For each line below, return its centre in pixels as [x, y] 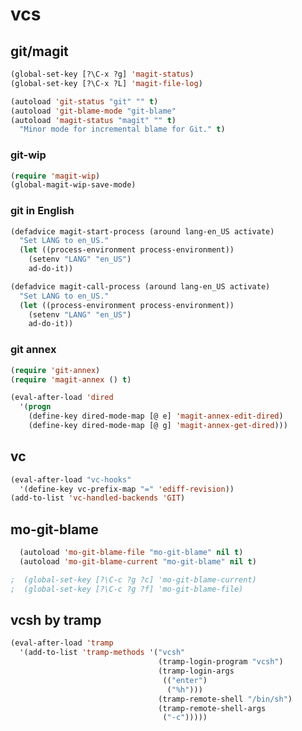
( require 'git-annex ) [55, 370]
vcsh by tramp [56, 620]
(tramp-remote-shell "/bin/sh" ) [225, 699]
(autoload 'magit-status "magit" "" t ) [93, 120]
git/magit [39, 51]
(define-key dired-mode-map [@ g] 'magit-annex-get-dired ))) [158, 426]
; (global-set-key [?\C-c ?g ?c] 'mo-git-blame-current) [133, 579]
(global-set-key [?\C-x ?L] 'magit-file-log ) [106, 83]
